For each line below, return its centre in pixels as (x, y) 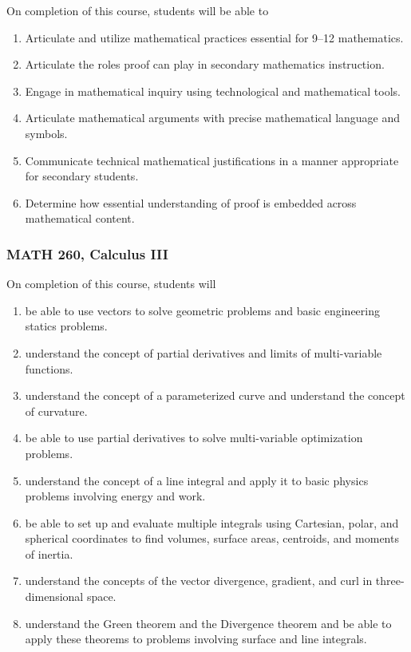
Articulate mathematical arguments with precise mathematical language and (213, 118)
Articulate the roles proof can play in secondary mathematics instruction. (205, 64)
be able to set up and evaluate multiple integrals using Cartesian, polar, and (212, 522)
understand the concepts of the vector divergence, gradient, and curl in (199, 581)
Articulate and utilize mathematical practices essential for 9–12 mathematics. (214, 37)
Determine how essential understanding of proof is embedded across (191, 202)
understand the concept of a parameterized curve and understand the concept (215, 395)
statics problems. (66, 326)
